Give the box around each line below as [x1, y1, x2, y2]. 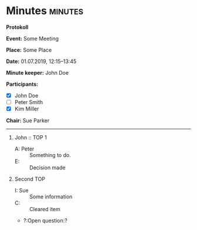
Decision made [29, 164, 66, 171]
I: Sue [14, 187, 29, 194]
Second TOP [14, 175, 46, 183]
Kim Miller [14, 105, 39, 112]
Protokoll [6, 24, 29, 31]
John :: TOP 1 [14, 134, 47, 141]
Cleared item [29, 206, 60, 213]
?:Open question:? [23, 217, 67, 224]
